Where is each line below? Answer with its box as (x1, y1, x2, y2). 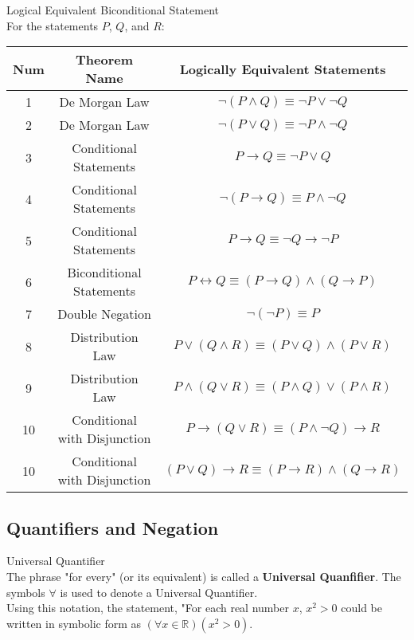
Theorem (76, 50, 134, 69)
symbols (6, 583, 45, 600)
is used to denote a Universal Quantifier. (60, 583, 258, 600)
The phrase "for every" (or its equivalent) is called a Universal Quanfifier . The (6, 567, 401, 584)
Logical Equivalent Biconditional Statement (6, 2, 219, 18)
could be (341, 599, 383, 616)
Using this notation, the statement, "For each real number (6, 599, 289, 616)
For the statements (6, 17, 99, 33)
